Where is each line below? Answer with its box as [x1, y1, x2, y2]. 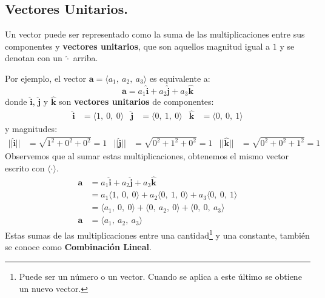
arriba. [73, 51, 98, 64]
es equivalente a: [149, 71, 210, 84]
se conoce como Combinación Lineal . [5, 240, 152, 253]
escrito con [5, 161, 45, 174]
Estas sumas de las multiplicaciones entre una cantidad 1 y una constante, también [5, 227, 310, 241]
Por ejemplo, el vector [5, 71, 87, 84]
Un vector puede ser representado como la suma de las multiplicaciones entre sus [5, 28, 305, 41]
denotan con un [5, 51, 62, 64]
